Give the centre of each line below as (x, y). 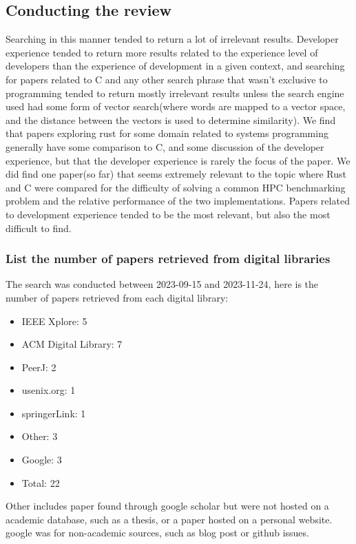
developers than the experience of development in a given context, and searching (175, 66)
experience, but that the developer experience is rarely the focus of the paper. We (178, 160)
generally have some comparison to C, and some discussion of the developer (165, 146)
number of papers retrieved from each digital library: (117, 297)
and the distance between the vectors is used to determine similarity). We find (171, 119)
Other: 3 (40, 436)
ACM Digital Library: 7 (72, 344)
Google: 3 (42, 460)
